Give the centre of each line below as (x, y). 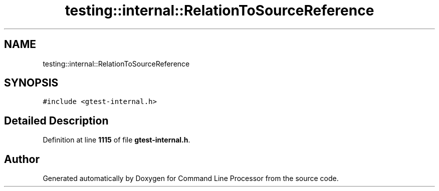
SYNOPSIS (31, 83)
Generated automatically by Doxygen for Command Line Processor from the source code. (191, 178)
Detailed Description (56, 120)
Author (22, 159)
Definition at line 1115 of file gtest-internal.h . (117, 140)
